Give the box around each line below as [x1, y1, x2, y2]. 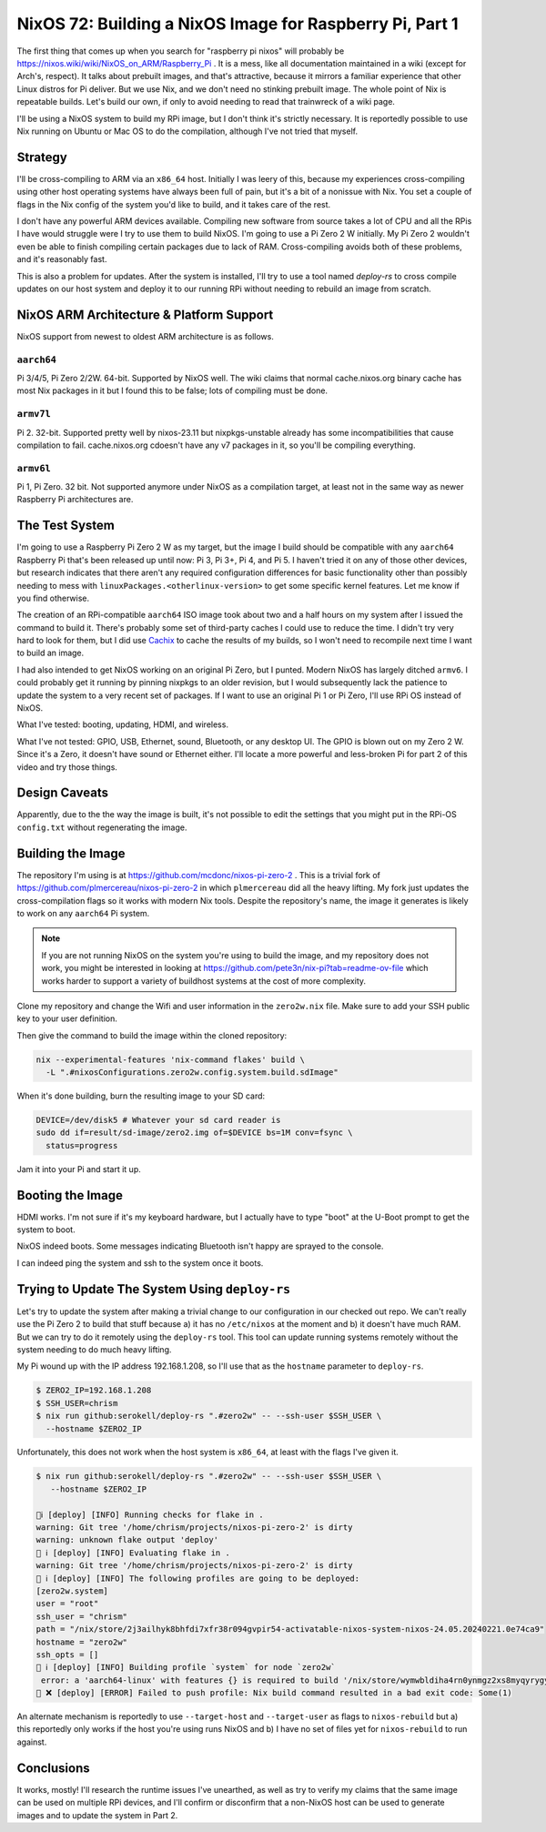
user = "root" [35, 1598, 99, 1609]
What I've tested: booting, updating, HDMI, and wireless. [16, 719, 229, 730]
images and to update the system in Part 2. [16, 1809, 178, 1820]
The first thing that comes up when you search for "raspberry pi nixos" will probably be [16, 46, 345, 56]
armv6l [16, 462, 52, 474]
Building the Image [16, 845, 126, 861]
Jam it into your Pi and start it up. [16, 1163, 141, 1174]
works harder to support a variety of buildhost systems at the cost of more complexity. [41, 975, 367, 987]
